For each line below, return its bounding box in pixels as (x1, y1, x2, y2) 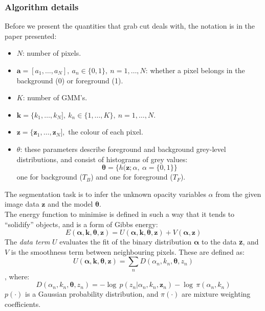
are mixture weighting (182, 288, 251, 299)
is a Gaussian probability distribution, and (25, 288, 159, 299)
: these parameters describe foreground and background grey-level (20, 143, 226, 154)
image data (5, 198, 39, 209)
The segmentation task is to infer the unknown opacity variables (5, 188, 206, 199)
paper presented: (5, 30, 57, 41)
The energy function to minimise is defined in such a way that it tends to (5, 208, 235, 219)
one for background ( (16, 171, 82, 182)
